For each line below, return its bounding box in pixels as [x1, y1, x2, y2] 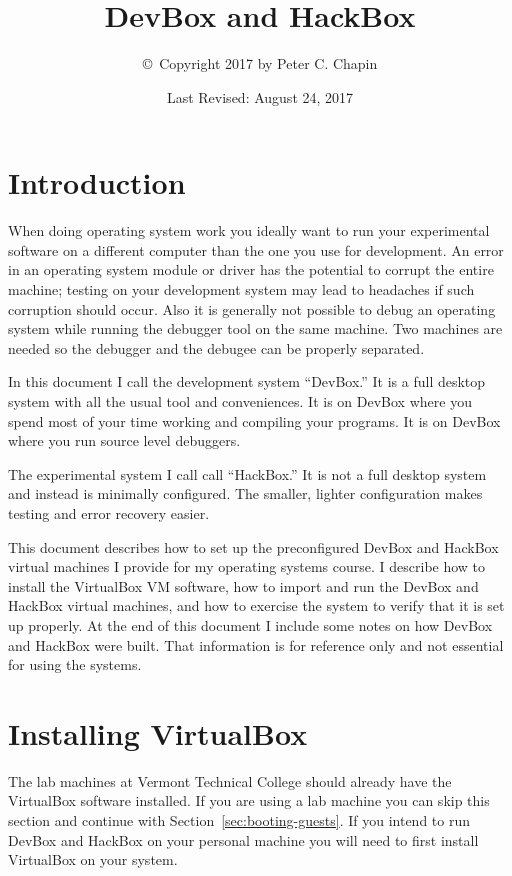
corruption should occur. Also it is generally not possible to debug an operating [8, 298, 496, 319]
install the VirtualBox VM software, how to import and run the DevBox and [8, 575, 479, 596]
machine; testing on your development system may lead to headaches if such [8, 279, 475, 300]
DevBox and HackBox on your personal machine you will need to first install [8, 829, 479, 850]
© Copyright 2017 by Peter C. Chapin [142, 53, 378, 74]
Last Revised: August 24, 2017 [166, 86, 354, 107]
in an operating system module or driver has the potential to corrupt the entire [8, 259, 494, 280]
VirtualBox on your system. [8, 849, 178, 870]
